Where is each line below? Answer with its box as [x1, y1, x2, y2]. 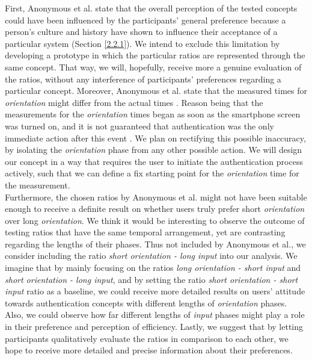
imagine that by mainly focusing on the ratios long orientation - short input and [5, 261, 301, 274]
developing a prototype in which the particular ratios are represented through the [5, 49, 305, 61]
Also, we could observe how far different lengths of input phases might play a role [5, 308, 305, 321]
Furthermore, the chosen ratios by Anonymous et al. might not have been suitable [5, 190, 307, 203]
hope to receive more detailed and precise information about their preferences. [5, 344, 293, 356]
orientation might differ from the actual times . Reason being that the [5, 96, 263, 108]
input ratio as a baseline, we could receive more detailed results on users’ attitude [5, 285, 305, 297]
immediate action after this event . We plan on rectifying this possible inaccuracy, [5, 131, 306, 144]
